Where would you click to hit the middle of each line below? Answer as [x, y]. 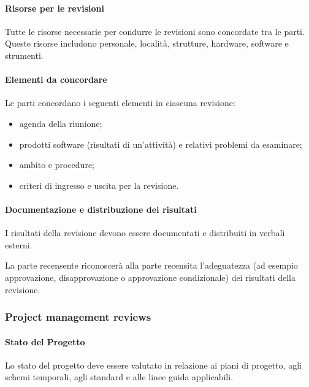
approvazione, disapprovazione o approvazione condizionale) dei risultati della [151, 277]
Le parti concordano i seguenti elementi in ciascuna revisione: [120, 103]
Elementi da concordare [56, 79]
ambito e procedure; [57, 165]
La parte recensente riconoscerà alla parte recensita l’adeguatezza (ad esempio [151, 265]
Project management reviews [78, 317]
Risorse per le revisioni [55, 8]
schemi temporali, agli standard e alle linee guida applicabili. [119, 377]
